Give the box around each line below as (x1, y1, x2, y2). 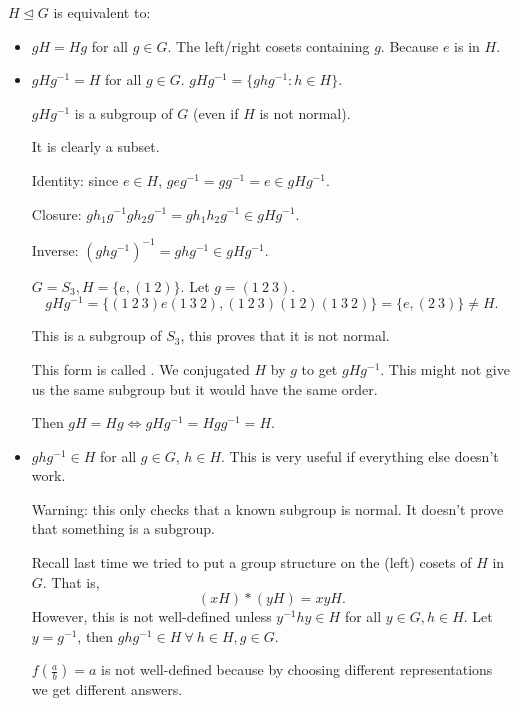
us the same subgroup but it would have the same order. (31, 378, 378, 399)
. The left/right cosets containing (167, 35, 370, 56)
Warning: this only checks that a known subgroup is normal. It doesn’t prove (31, 498, 504, 519)
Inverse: (31, 239, 79, 260)
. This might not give (380, 358, 510, 379)
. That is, (42, 571, 100, 592)
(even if (192, 102, 239, 123)
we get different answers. (31, 679, 183, 700)
